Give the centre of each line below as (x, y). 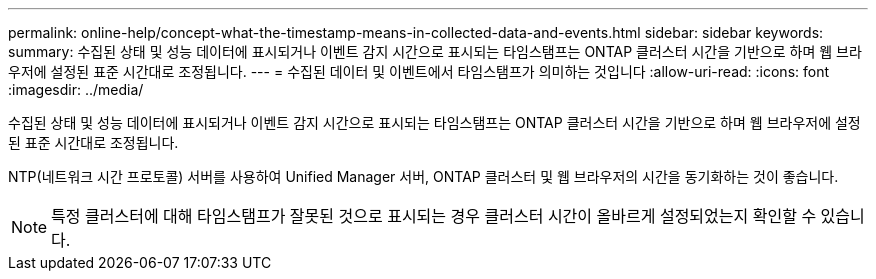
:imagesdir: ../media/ (76, 89)
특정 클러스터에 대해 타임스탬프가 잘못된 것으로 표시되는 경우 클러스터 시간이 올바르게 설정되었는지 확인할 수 (434, 216)
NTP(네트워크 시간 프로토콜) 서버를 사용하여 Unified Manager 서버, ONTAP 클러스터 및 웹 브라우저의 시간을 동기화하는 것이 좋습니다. (423, 176)
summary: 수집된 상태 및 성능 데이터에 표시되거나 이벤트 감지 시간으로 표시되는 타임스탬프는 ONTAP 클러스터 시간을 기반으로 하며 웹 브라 (435, 51)
